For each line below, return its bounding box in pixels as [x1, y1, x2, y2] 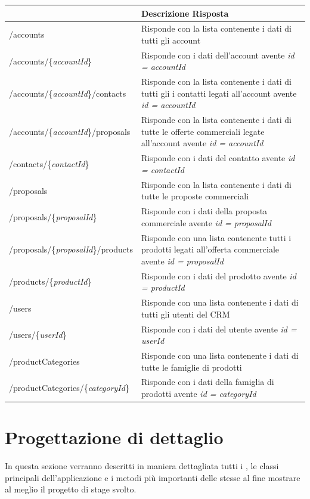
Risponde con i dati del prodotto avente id [141, 269, 296, 282]
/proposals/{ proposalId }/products [9, 243, 133, 255]
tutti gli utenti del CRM [141, 307, 230, 320]
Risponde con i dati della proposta [141, 205, 268, 217]
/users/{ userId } [9, 328, 67, 341]
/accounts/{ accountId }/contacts [9, 87, 126, 99]
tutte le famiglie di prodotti [141, 361, 242, 373]
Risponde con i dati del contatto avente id [141, 152, 295, 164]
